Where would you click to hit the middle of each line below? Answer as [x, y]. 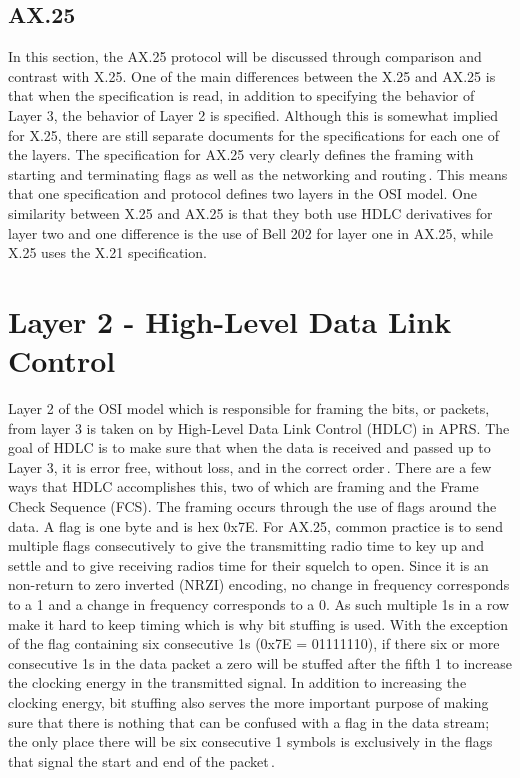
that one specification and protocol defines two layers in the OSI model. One [242, 193]
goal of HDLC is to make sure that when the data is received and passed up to [249, 447]
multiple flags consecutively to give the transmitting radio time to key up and [246, 545]
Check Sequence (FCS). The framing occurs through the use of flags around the [252, 506]
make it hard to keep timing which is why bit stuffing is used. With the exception [258, 623]
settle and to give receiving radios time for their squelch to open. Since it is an [248, 564]
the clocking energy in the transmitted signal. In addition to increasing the [237, 682]
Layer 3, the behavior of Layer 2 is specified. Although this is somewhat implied [253, 114]
